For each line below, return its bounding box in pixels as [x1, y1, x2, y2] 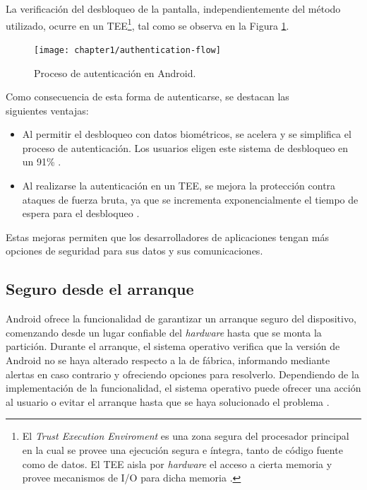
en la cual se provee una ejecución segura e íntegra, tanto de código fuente [22, 442, 343, 457]
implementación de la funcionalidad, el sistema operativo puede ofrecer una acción [6, 380, 361, 395]
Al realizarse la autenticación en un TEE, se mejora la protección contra [22, 178, 336, 193]
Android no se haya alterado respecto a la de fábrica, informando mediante [6, 353, 330, 368]
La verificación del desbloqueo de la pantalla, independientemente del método [6, 1, 341, 16]
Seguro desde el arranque [6, 278, 194, 300]
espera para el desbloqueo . [22, 206, 140, 221]
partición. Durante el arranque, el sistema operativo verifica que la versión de [6, 339, 340, 354]
